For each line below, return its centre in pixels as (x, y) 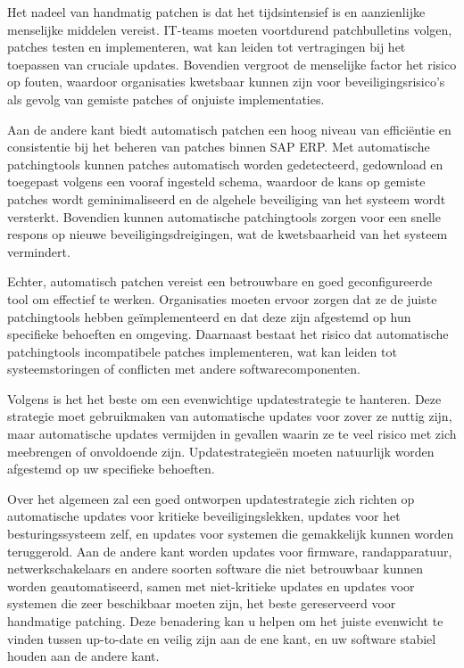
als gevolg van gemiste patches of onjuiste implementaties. (166, 99)
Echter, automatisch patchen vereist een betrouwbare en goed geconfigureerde (220, 281)
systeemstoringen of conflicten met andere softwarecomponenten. (184, 369)
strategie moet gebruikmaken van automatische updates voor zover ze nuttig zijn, (230, 416)
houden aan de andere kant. (83, 656)
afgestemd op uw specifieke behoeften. (111, 469)
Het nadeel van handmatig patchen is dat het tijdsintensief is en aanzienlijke (216, 12)
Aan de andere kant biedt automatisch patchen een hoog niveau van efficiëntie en (229, 129)
